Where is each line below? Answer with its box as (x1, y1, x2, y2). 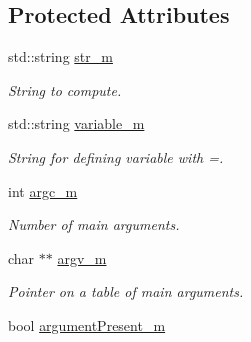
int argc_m (8, 180, 78, 201)
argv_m (57, 247, 107, 268)
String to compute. (8, 79, 122, 100)
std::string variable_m (8, 113, 145, 134)
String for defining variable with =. (8, 146, 224, 167)
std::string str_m (8, 46, 113, 67)
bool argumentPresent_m (8, 314, 166, 335)
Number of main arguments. (8, 214, 180, 235)
